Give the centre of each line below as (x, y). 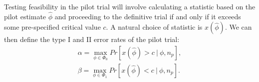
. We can (238, 27)
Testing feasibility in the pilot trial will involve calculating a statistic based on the (130, 6)
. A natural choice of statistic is (154, 27)
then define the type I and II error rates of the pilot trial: (92, 39)
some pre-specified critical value (52, 27)
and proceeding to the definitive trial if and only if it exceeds (148, 16)
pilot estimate (25, 16)
